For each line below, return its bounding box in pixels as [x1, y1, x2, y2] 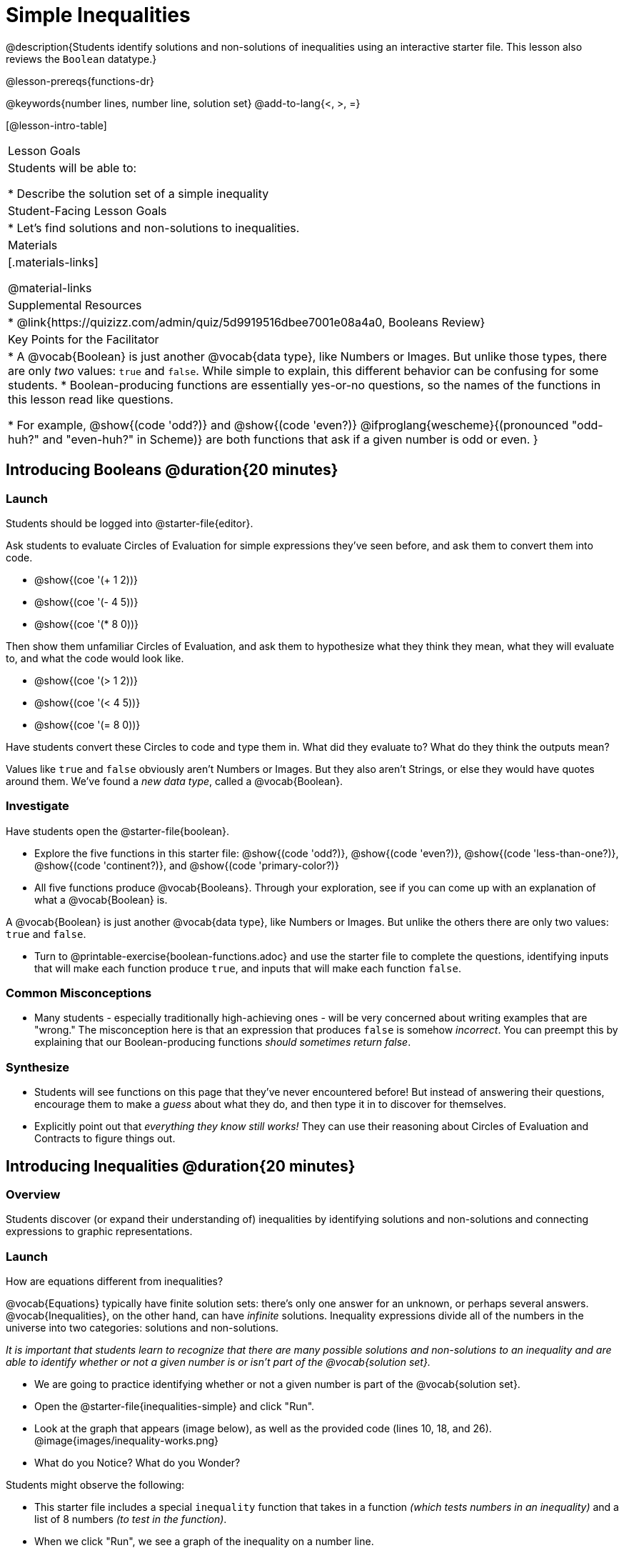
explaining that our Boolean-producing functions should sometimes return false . [34, 1036, 411, 1049]
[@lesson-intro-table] [6, 119, 107, 131]
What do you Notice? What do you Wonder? [34, 1457, 241, 1469]
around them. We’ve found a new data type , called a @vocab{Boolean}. [6, 774, 343, 787]
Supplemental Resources [8, 297, 142, 312]
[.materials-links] [8, 254, 99, 269]
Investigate [6, 799, 69, 814]
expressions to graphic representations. [6, 1225, 193, 1238]
